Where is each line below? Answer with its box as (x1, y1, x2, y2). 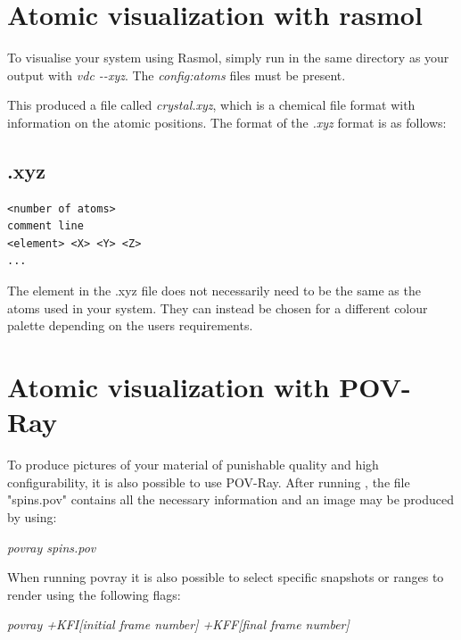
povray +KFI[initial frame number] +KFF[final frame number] (7, 615, 350, 634)
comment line (7, 220, 84, 233)
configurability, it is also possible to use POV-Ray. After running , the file (7, 472, 410, 491)
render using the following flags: (7, 585, 181, 603)
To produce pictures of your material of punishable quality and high (7, 455, 379, 474)
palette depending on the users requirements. (7, 316, 253, 335)
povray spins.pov (7, 537, 96, 556)
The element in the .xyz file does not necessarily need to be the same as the (7, 281, 421, 300)
